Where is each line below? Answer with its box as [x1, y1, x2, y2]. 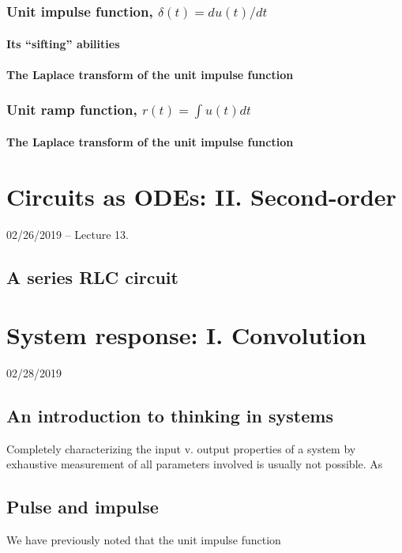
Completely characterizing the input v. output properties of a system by [6, 440, 356, 456]
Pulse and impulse [6, 494, 159, 519]
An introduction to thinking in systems [6, 403, 333, 428]
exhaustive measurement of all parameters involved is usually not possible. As [6, 456, 383, 472]
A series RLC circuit [6, 264, 178, 289]
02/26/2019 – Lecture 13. [6, 225, 129, 242]
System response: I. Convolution [6, 319, 366, 351]
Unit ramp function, [6, 100, 137, 119]
